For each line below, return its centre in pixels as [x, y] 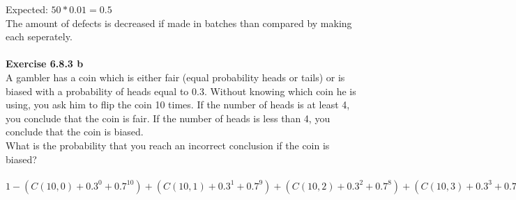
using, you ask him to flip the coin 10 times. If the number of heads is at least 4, [178, 105]
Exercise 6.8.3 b [45, 64]
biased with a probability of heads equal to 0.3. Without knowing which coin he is [181, 91]
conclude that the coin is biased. [75, 132]
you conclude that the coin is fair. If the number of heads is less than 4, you [168, 118]
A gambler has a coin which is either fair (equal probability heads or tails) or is [175, 77]
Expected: [27, 9]
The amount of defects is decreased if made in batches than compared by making [179, 23]
